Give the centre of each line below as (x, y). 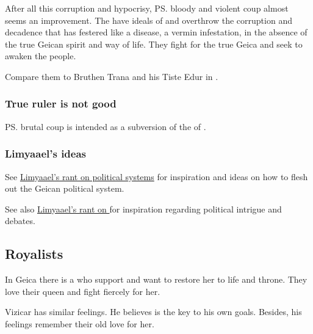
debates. (20, 221)
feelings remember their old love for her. (80, 323)
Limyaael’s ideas (46, 154)
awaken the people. (41, 56)
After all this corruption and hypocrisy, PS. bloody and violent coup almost (147, 8)
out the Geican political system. (65, 188)
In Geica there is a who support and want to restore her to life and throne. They (156, 279)
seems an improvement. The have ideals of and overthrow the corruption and (149, 20)
